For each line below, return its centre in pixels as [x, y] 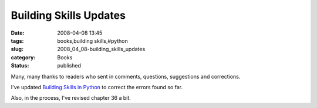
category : [23, 57]
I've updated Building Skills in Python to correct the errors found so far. [97, 87]
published [69, 66]
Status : [20, 66]
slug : [17, 49]
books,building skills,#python [93, 41]
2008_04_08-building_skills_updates [101, 49]
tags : [17, 41]
